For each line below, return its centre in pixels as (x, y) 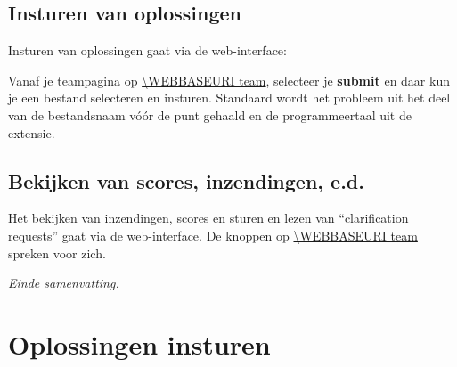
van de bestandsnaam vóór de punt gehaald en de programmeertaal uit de (210, 114)
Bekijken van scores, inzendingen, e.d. (186, 180)
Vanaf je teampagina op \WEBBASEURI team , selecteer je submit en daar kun (229, 80)
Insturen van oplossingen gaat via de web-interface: (147, 50)
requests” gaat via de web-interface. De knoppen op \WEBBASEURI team (213, 235)
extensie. (32, 132)
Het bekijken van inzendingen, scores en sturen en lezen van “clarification (208, 218)
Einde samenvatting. (64, 283)
